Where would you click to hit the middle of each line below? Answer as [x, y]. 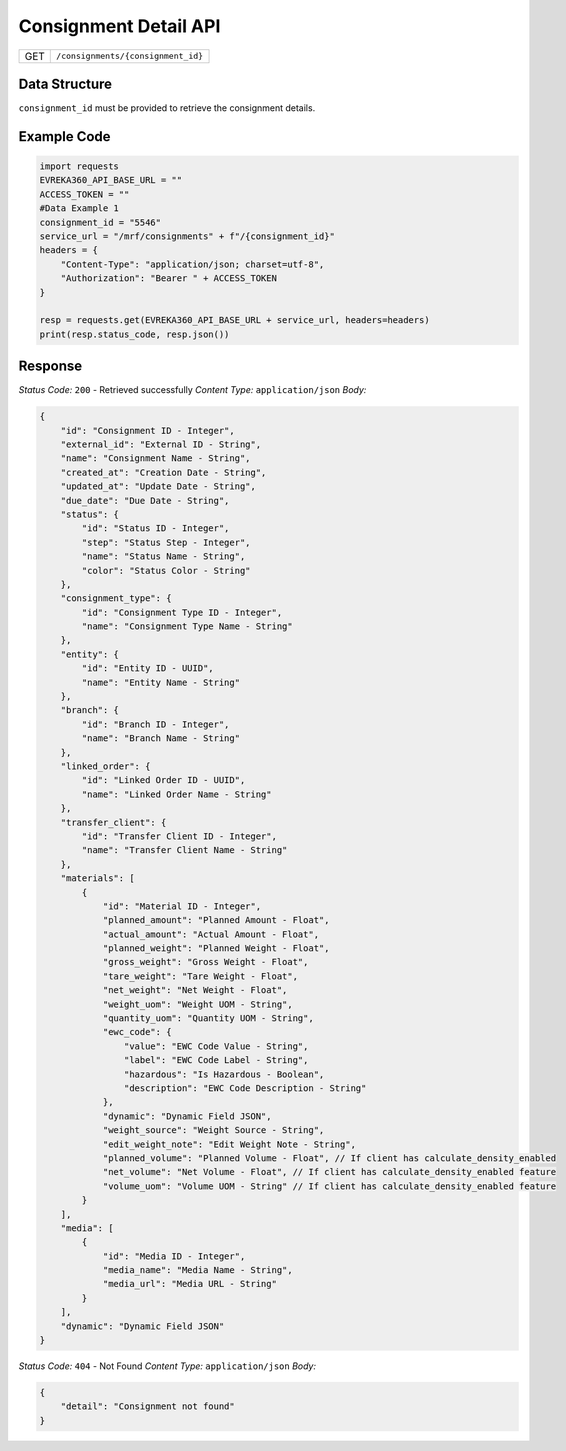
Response [50, 366]
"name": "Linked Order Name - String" [176, 794]
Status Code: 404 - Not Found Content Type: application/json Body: [167, 1366]
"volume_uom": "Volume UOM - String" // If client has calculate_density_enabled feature [329, 1186]
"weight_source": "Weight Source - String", [213, 1130]
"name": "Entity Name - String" [160, 682]
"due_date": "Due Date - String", [145, 500]
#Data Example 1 [79, 208]
